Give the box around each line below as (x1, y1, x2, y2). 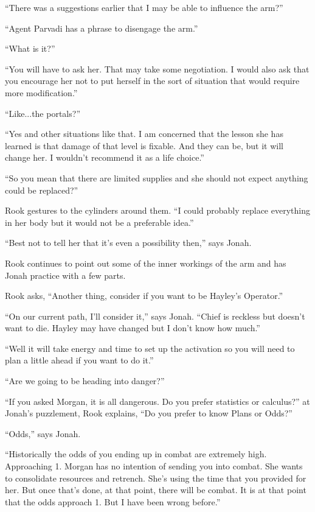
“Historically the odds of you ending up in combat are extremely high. (5, 447, 267, 460)
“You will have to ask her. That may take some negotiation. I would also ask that (5, 62, 310, 75)
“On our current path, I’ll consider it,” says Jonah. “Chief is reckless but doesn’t (5, 309, 305, 322)
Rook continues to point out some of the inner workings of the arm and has (5, 256, 286, 269)
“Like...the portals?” (5, 107, 80, 119)
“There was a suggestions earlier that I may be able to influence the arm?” (5, 1, 283, 13)
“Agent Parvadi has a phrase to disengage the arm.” (5, 21, 198, 34)
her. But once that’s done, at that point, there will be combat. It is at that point (5, 483, 306, 496)
